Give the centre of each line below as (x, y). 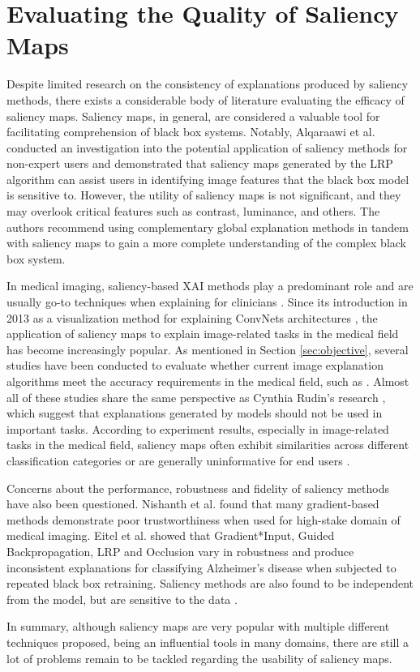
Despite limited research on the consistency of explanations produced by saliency (208, 84)
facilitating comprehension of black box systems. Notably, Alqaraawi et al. (191, 132)
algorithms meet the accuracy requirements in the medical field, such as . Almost (208, 381)
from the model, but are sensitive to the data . (122, 599)
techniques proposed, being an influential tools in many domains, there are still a (208, 642)
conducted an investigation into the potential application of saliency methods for (207, 147)
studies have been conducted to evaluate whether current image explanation (195, 365)
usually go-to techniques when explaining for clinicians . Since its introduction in (207, 302)
